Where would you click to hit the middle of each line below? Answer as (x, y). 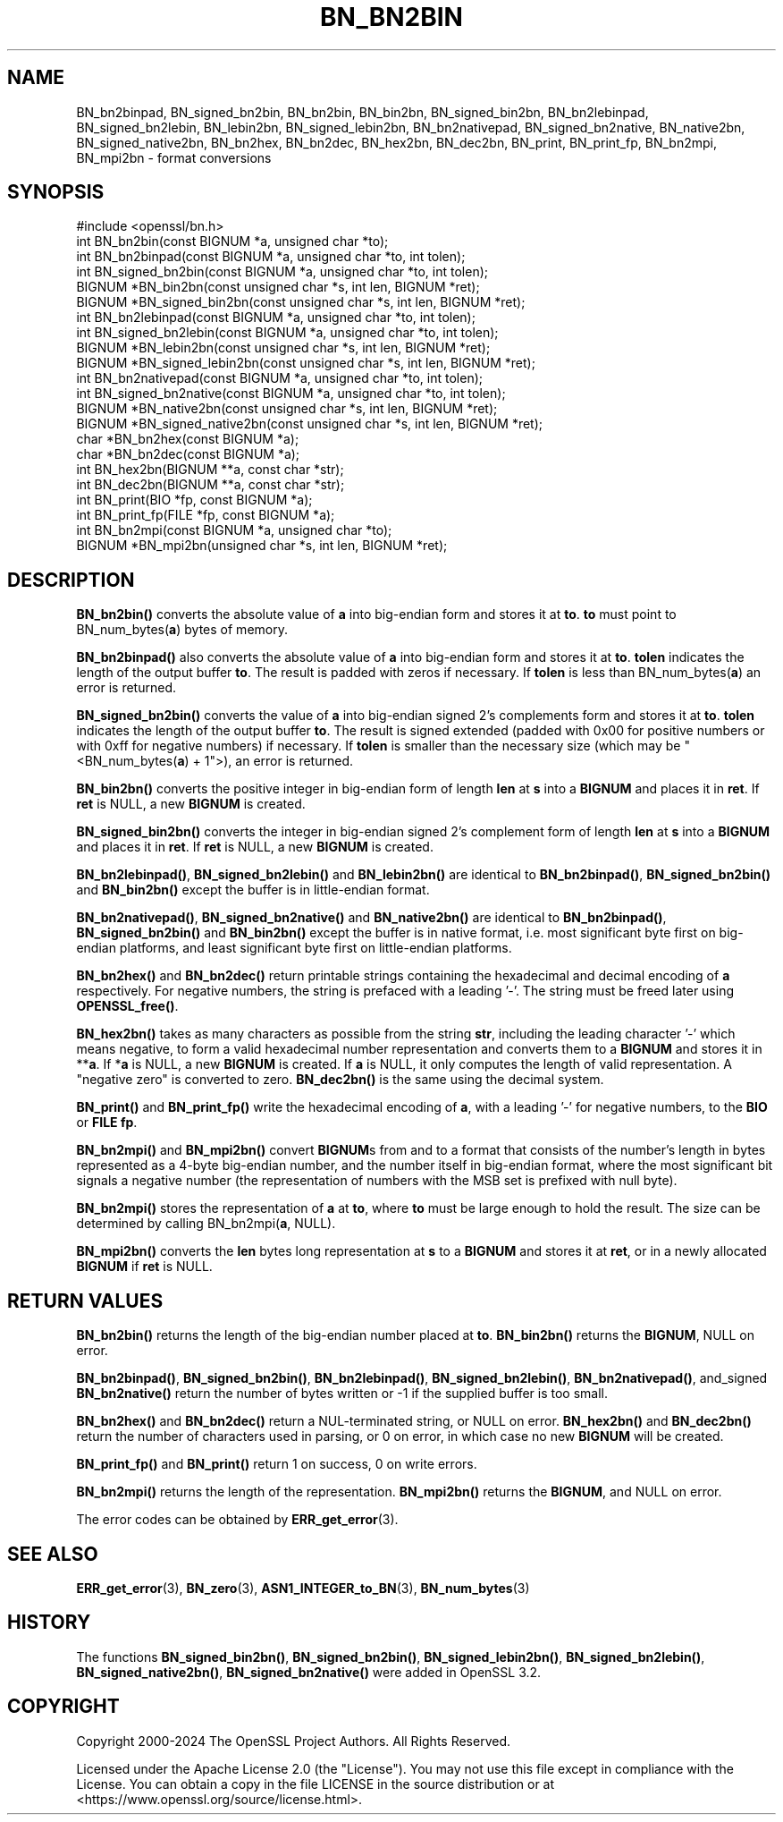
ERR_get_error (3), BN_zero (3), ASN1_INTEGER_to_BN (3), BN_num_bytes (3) (303, 1588)
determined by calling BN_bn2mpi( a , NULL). (206, 1224)
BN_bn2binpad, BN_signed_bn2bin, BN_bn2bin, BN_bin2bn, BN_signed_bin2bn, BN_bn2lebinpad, (362, 112)
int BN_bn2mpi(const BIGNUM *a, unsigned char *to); (234, 530)
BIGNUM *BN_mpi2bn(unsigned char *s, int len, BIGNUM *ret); (262, 546)
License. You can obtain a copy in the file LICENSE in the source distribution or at (316, 1784)
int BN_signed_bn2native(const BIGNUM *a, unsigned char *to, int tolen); (291, 394)
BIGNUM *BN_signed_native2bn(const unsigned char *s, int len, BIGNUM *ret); (310, 424)
